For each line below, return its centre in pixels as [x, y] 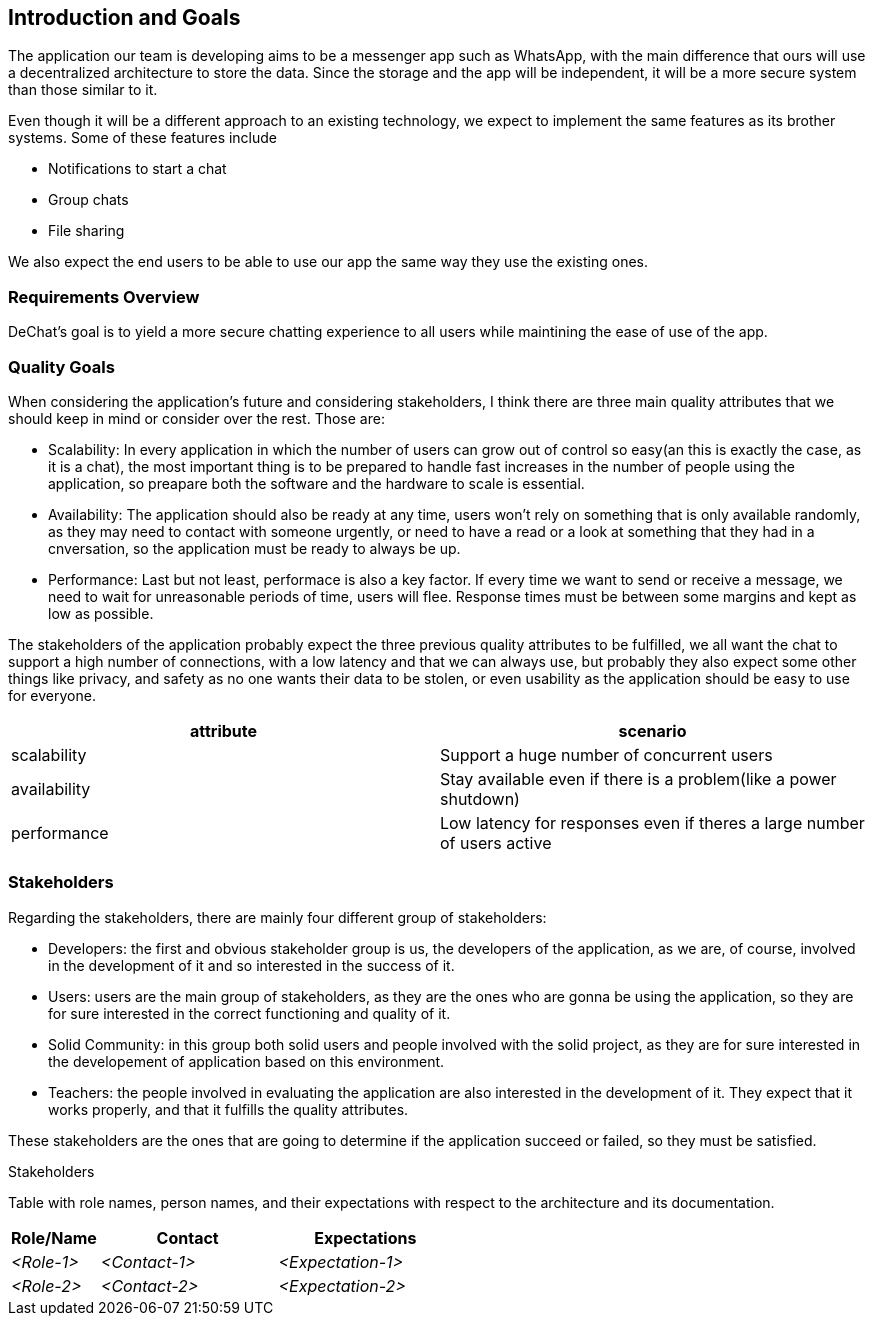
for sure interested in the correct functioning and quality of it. [249, 1013]
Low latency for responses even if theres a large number [652, 822]
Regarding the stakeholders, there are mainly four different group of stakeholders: [277, 917]
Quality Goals [61, 366]
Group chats [88, 200]
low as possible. [101, 613]
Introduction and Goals [124, 17]
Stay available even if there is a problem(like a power [638, 778]
